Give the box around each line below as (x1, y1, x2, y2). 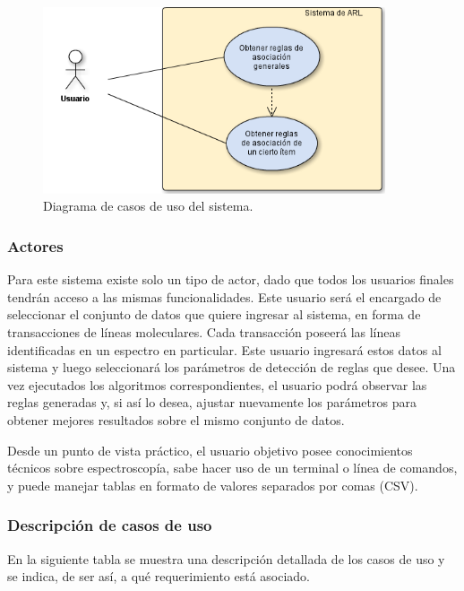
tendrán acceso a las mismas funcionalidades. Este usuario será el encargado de (7, 287, 442, 306)
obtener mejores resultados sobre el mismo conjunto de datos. (7, 410, 345, 429)
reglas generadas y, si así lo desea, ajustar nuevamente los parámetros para (7, 393, 417, 412)
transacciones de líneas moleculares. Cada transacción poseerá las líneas (7, 323, 400, 341)
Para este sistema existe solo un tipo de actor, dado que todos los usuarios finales (7, 270, 454, 289)
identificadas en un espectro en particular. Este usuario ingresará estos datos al (7, 340, 442, 359)
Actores (7, 234, 64, 256)
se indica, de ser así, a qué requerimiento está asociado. (7, 567, 311, 586)
